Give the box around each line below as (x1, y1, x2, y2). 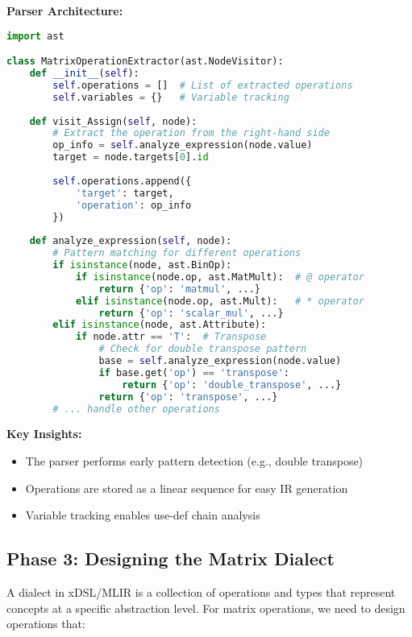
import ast (6, 30, 65, 42)
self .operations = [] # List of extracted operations (52, 79, 353, 91)
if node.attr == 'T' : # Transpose (75, 331, 267, 343)
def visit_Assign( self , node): (29, 115, 198, 127)
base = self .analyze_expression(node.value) (98, 355, 342, 366)
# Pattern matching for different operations (52, 247, 302, 259)
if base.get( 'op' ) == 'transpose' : (98, 366, 289, 378)
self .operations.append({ (52, 175, 192, 187)
